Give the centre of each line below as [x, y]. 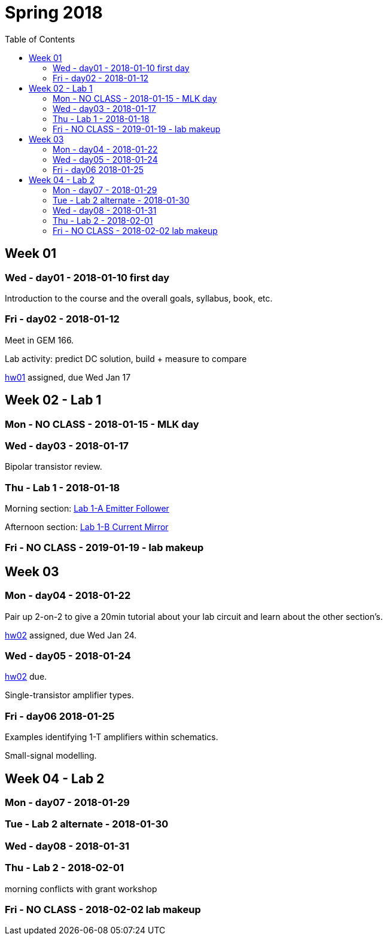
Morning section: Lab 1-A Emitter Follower [87, 509]
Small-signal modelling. [51, 756]
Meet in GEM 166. [39, 340]
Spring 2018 [54, 13]
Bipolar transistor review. [54, 467]
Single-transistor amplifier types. [69, 695]
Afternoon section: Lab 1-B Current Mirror [87, 527]
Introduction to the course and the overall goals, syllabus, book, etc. [139, 298]
